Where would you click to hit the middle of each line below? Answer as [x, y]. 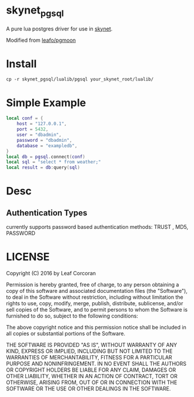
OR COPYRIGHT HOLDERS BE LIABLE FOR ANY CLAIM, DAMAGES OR [91, 370]
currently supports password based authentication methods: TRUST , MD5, [97, 227]
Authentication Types [47, 213]
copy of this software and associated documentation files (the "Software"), [97, 291]
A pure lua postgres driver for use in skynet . [59, 29]
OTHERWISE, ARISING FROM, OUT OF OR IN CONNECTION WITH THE [92, 382]
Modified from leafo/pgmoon [41, 40]
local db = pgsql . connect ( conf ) [46, 156]
